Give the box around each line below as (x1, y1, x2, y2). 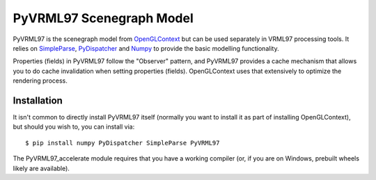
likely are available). (13, 164, 70, 172)
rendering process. (13, 76, 68, 85)
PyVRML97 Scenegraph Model (13, 10, 194, 26)
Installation (13, 95, 63, 106)
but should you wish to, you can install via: (13, 122, 135, 131)
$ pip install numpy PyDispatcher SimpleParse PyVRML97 (25, 139, 220, 147)
